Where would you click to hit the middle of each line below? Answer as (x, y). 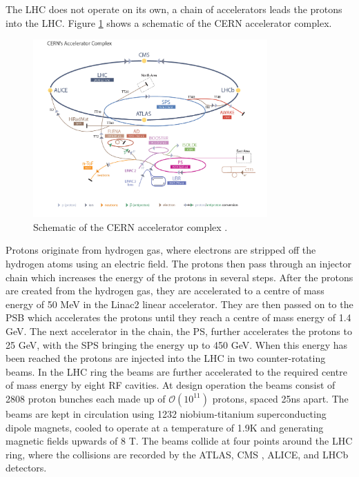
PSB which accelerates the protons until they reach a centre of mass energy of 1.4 (178, 317)
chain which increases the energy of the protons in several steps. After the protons (179, 277)
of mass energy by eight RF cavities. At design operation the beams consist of (171, 385)
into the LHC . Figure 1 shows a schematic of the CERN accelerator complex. (169, 22)
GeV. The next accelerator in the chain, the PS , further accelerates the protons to (179, 331)
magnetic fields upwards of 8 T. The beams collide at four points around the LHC (179, 441)
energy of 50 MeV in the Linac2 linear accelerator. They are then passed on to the (179, 304)
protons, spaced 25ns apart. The (280, 398)
